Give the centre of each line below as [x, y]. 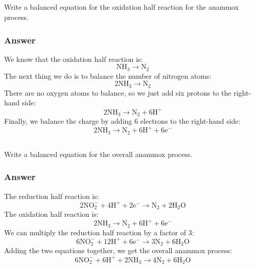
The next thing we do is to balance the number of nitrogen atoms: [108, 75]
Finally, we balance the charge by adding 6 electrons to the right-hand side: [122, 121]
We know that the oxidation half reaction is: [74, 59]
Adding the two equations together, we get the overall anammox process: [118, 250]
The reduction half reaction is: [52, 196]
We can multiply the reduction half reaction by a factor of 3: [99, 232]
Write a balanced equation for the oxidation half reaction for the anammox [122, 7]
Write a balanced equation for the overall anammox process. [98, 154]
